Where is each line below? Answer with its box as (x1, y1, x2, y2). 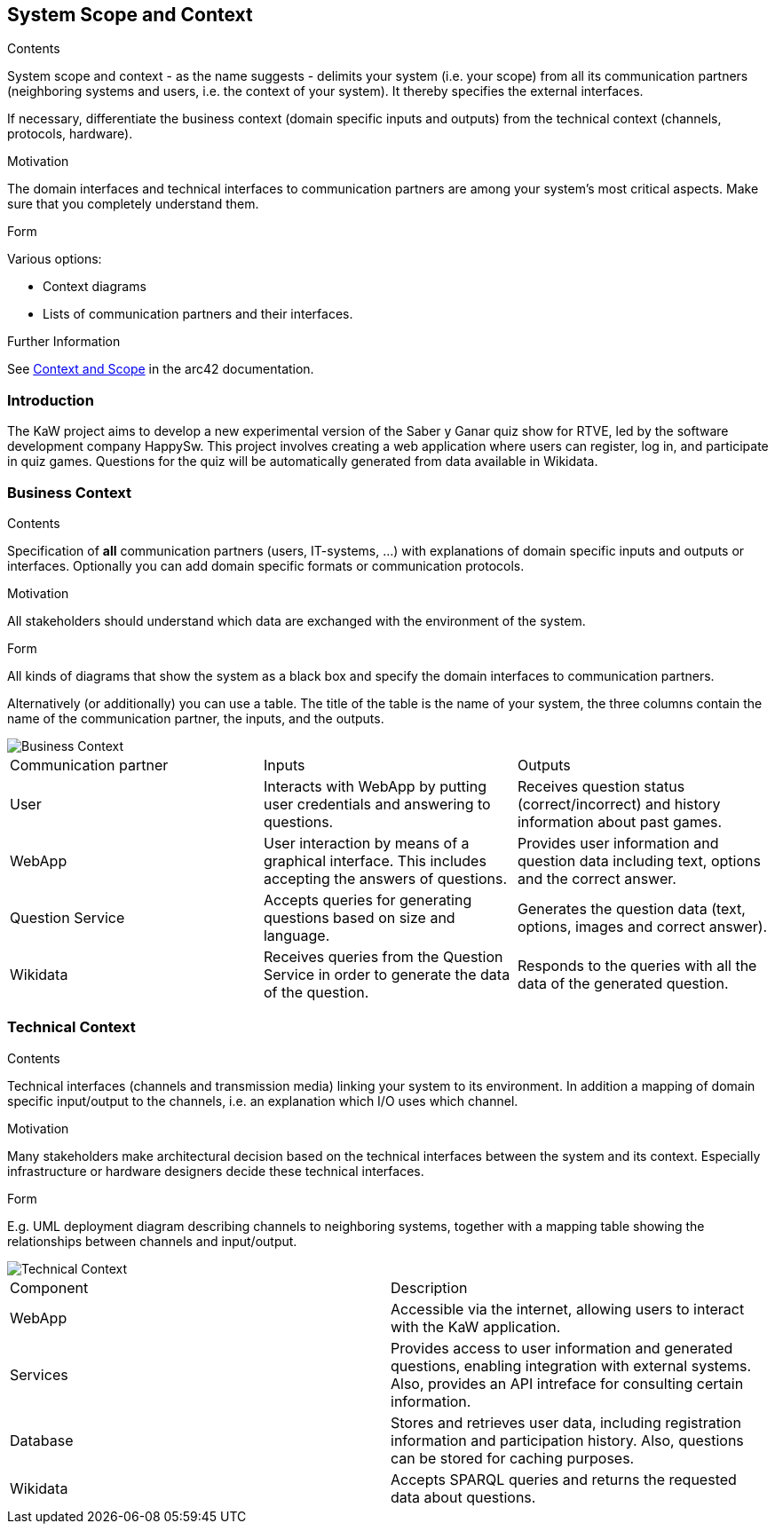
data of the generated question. (517, 974, 729, 992)
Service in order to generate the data (263, 965, 510, 983)
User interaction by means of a (263, 833, 470, 852)
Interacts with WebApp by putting (263, 777, 486, 795)
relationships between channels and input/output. (7, 1233, 297, 1249)
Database (10, 1431, 74, 1449)
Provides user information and (517, 833, 719, 852)
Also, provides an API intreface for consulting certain (391, 1374, 744, 1393)
